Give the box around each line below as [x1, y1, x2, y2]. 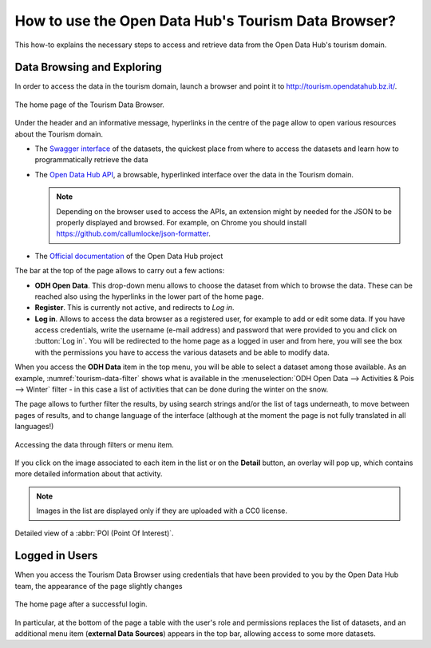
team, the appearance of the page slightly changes [14, 581, 183, 590]
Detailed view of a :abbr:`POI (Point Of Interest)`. [14, 528, 175, 538]
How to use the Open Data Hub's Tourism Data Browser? [14, 12, 397, 30]
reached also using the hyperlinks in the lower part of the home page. [34, 292, 264, 301]
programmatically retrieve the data [34, 155, 148, 165]
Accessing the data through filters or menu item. [14, 439, 175, 449]
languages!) [14, 422, 54, 431]
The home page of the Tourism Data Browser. [14, 100, 165, 109]
